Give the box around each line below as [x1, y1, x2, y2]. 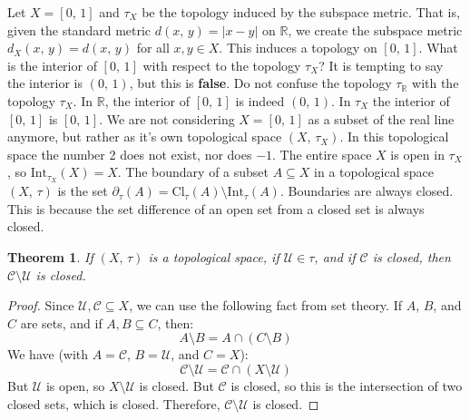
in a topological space [314, 162, 435, 181]
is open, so [45, 376, 105, 395]
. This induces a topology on [219, 38, 377, 57]
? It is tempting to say [318, 55, 444, 74]
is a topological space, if [148, 247, 279, 266]
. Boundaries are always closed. [279, 181, 454, 200]
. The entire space [272, 144, 372, 163]
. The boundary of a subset [117, 162, 269, 181]
